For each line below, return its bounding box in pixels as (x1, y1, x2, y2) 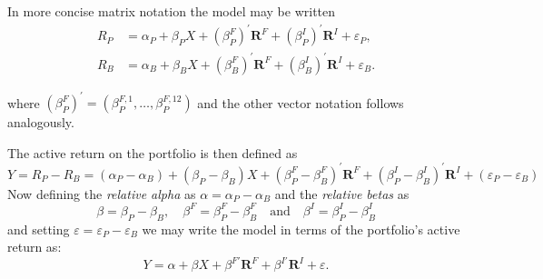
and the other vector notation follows (197, 93, 404, 112)
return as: (7, 237, 62, 256)
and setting (7, 219, 70, 238)
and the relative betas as (274, 184, 410, 203)
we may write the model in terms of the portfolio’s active (142, 219, 460, 238)
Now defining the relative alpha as (7, 184, 196, 203)
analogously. (7, 113, 74, 132)
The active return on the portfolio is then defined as (7, 143, 298, 162)
